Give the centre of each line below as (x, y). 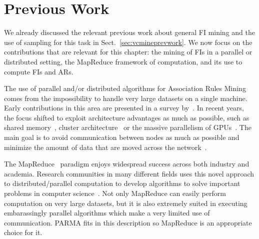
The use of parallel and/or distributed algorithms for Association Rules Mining (125, 88)
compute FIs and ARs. (39, 71)
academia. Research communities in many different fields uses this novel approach (129, 173)
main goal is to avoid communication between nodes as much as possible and (122, 137)
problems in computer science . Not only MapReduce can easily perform (115, 193)
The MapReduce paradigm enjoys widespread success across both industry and (127, 164)
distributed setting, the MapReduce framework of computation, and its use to (123, 61)
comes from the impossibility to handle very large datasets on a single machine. (126, 98)
